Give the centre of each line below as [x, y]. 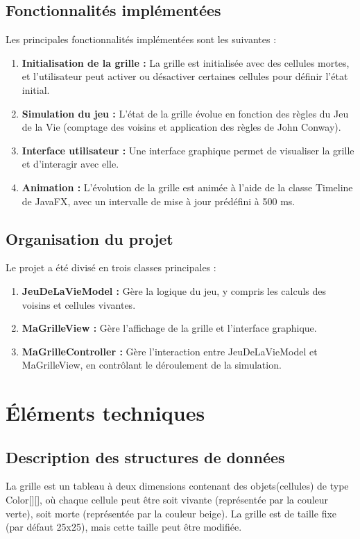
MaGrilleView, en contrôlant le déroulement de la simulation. [152, 365]
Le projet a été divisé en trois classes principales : [111, 267]
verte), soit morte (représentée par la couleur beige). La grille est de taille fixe [171, 513]
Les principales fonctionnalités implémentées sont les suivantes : [141, 39]
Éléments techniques [105, 413]
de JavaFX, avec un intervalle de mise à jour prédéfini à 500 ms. [158, 201]
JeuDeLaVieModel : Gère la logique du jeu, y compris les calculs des [174, 290]
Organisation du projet [89, 238]
